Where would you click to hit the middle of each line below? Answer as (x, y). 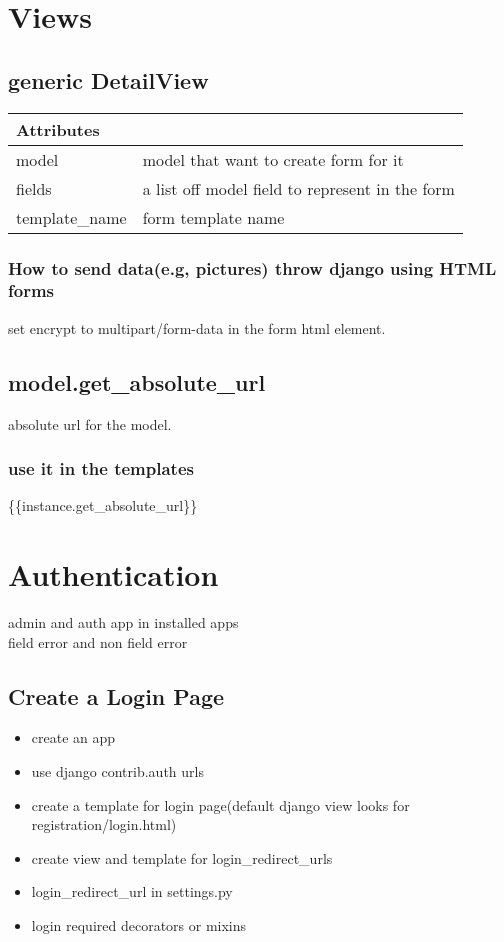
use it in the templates (101, 468)
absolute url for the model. (90, 423)
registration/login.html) (104, 824)
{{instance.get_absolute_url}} (103, 505)
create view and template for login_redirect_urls (182, 857)
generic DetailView (108, 79)
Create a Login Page (116, 695)
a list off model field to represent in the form (298, 188)
